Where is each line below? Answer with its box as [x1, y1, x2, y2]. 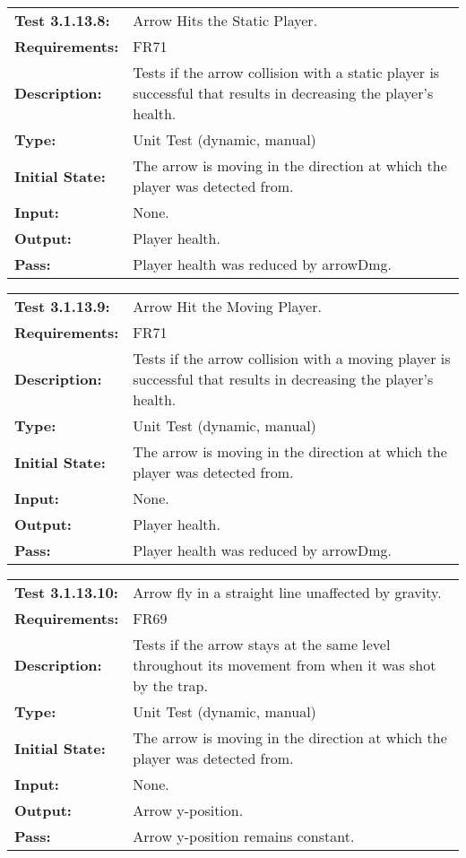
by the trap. [133, 675, 208, 696]
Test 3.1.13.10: [14, 582, 118, 602]
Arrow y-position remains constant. [133, 826, 355, 846]
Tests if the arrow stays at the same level [133, 634, 391, 654]
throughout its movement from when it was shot [133, 654, 436, 675]
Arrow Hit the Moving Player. [133, 296, 322, 316]
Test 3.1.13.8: [14, 10, 110, 30]
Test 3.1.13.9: [14, 296, 110, 316]
